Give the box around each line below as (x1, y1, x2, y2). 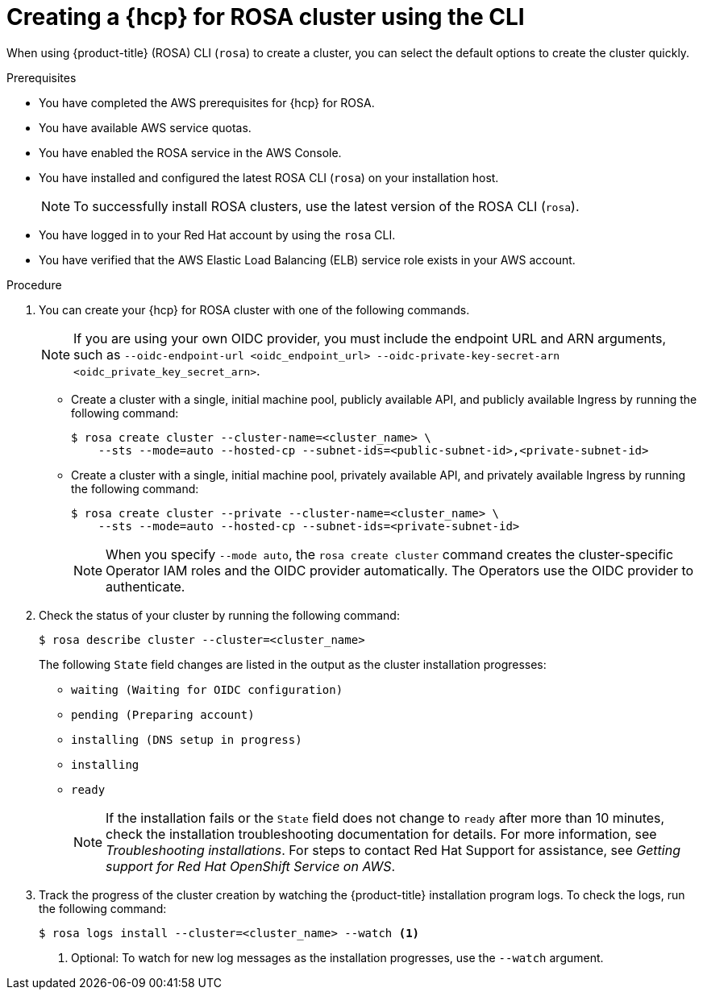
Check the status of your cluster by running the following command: (39, 608, 400, 622)
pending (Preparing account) (71, 708, 255, 721)
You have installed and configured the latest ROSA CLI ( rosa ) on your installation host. (39, 170, 499, 185)
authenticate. (106, 578, 185, 595)
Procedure (6, 277, 62, 292)
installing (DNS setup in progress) (71, 732, 302, 746)
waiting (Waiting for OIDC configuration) (71, 683, 343, 696)
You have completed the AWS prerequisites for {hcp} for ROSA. (39, 95, 375, 110)
